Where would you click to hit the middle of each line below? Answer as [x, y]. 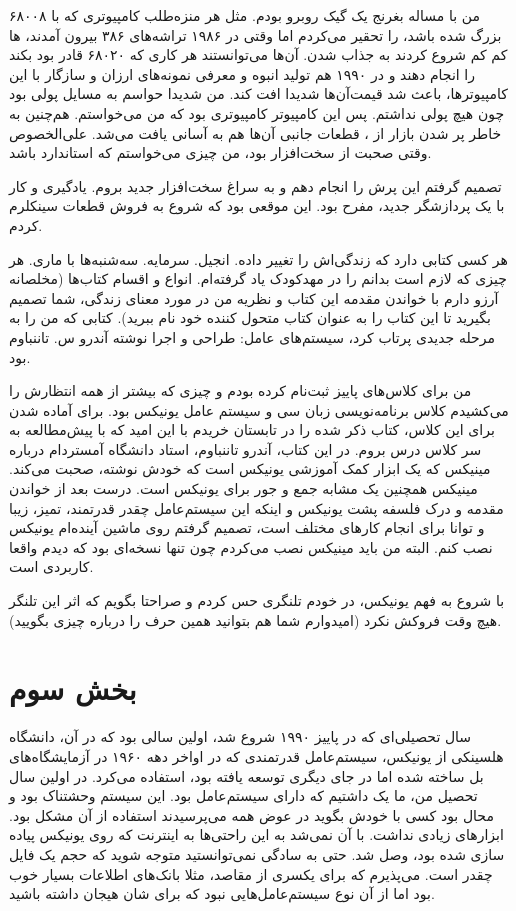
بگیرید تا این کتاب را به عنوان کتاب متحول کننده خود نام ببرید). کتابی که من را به [250, 317]
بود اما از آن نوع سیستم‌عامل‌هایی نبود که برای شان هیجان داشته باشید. [222, 893]
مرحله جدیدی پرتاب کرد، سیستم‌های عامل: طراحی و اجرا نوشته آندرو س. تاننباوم [252, 336]
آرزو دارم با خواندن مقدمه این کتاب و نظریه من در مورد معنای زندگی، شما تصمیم [254, 297]
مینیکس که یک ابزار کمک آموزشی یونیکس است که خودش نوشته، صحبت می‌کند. [250, 468]
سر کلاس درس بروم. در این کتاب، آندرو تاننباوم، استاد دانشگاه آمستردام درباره [245, 448]
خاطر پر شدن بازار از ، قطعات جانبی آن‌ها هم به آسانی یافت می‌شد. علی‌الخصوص [255, 132]
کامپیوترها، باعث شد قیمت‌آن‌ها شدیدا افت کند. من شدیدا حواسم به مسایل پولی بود [258, 93]
